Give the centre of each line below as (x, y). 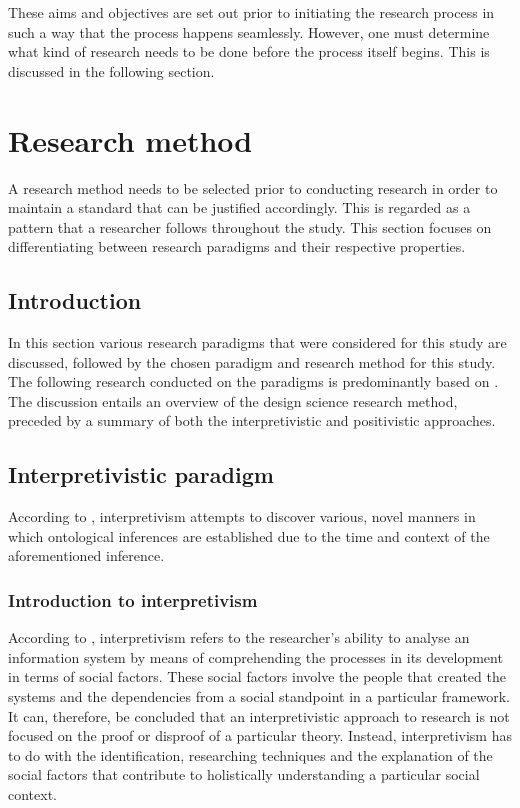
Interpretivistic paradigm (141, 474)
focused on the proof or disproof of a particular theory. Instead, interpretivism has (260, 735)
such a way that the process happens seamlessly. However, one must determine (249, 31)
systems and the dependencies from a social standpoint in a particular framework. (259, 696)
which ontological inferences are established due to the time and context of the (249, 535)
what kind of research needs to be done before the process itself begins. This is (249, 51)
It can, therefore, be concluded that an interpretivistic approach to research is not (259, 715)
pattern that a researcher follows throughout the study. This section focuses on (250, 226)
